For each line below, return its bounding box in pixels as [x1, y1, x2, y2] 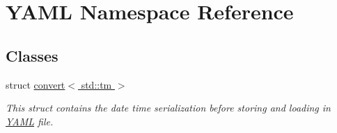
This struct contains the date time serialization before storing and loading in [6, 100, 331, 115]
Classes [6, 44, 58, 66]
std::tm [81, 77, 112, 91]
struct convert [6, 77, 65, 91]
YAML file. [6, 114, 54, 128]
